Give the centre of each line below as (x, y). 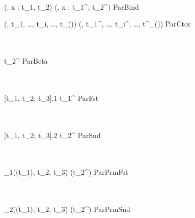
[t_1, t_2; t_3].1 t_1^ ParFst (51, 98)
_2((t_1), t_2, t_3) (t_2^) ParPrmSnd (67, 209)
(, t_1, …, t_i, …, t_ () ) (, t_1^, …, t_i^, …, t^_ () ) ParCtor (97, 24)
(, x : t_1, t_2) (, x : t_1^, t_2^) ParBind (72, 6)
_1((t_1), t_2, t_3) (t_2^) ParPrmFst (66, 172)
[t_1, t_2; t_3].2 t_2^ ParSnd (52, 135)
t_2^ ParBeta (26, 60)
